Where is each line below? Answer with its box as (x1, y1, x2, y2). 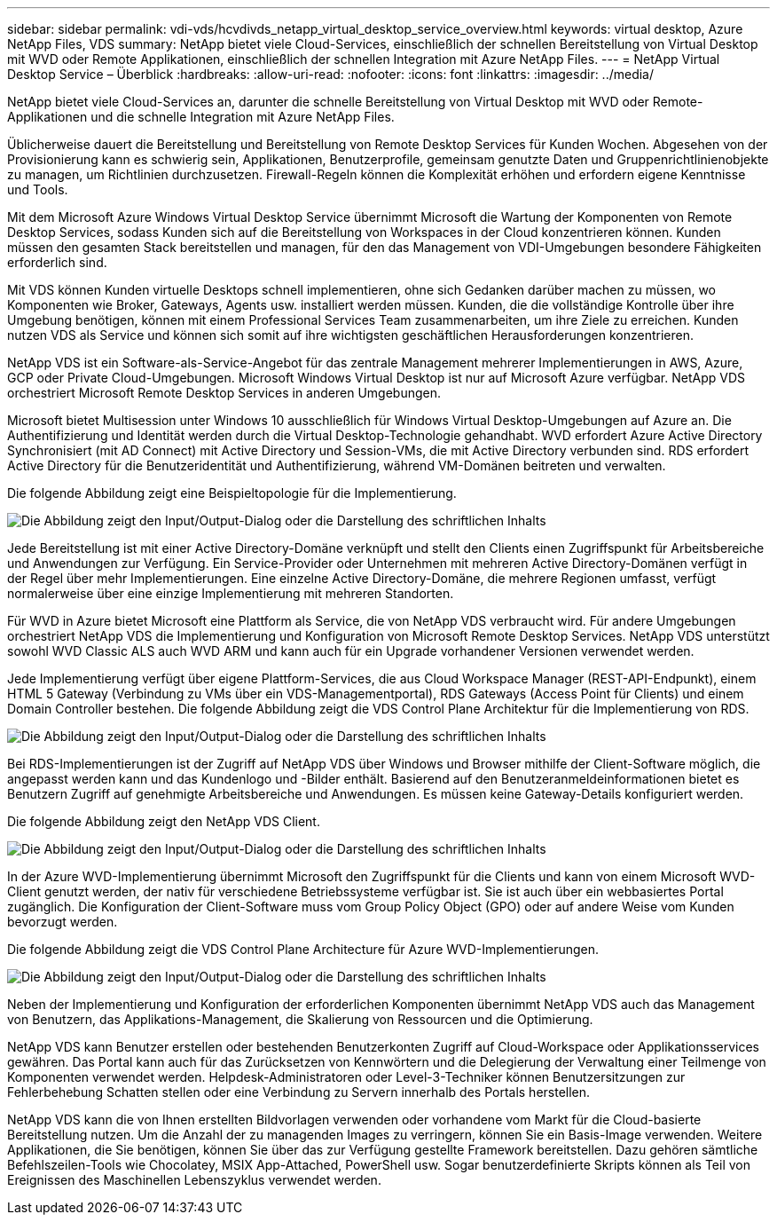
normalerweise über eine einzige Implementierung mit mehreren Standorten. (7, 586, 454, 601)
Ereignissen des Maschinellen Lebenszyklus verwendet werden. (7, 1172, 381, 1187)
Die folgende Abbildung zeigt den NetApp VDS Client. (7, 814, 320, 829)
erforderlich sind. (7, 255, 107, 270)
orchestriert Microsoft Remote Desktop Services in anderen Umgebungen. (7, 385, 441, 400)
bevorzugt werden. (7, 914, 118, 929)
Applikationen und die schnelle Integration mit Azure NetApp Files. (7, 109, 395, 124)
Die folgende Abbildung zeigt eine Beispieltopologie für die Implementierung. (7, 485, 457, 501)
